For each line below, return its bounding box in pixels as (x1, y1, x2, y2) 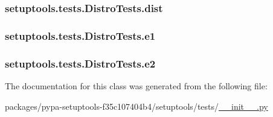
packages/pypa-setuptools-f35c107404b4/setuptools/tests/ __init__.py (5, 100, 268, 112)
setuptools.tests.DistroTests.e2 (5, 55, 156, 71)
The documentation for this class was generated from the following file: (5, 79, 268, 92)
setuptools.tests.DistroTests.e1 (5, 28, 156, 43)
